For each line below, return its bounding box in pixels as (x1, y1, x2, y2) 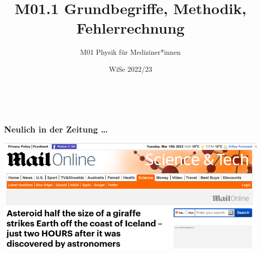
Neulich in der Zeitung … (4, 123, 108, 136)
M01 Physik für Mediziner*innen (80, 47, 181, 57)
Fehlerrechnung (76, 18, 185, 38)
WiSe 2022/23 (109, 63, 152, 74)
